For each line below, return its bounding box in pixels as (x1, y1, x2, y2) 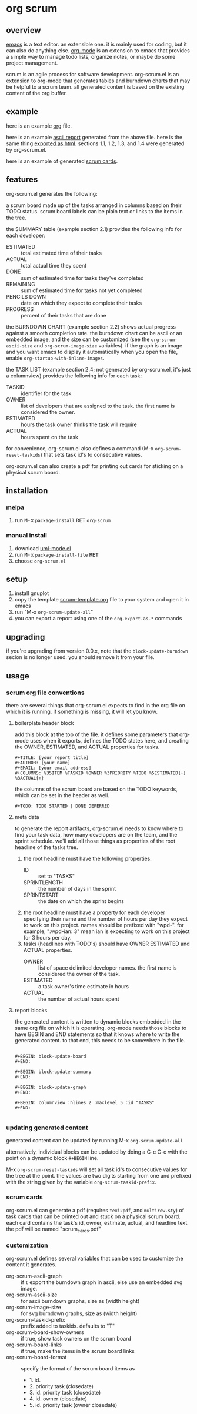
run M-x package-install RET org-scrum (14, 517, 111, 524)
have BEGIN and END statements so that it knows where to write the (14, 1031, 180, 1038)
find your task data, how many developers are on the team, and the (14, 831, 178, 838)
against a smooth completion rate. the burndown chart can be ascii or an (6, 329, 182, 336)
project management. (6, 59, 58, 66)
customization (6, 1241, 48, 1249)
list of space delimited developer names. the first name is (38, 964, 177, 971)
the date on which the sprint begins (38, 897, 125, 904)
